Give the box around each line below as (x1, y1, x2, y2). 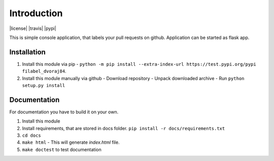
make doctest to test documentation (22, 146, 101, 152)
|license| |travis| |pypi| (9, 25, 57, 31)
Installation (9, 48, 46, 56)
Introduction (9, 8, 63, 19)
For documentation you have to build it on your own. (9, 109, 119, 115)
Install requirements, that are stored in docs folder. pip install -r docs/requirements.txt (22, 125, 225, 131)
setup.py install (22, 83, 65, 89)
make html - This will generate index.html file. (22, 139, 120, 145)
